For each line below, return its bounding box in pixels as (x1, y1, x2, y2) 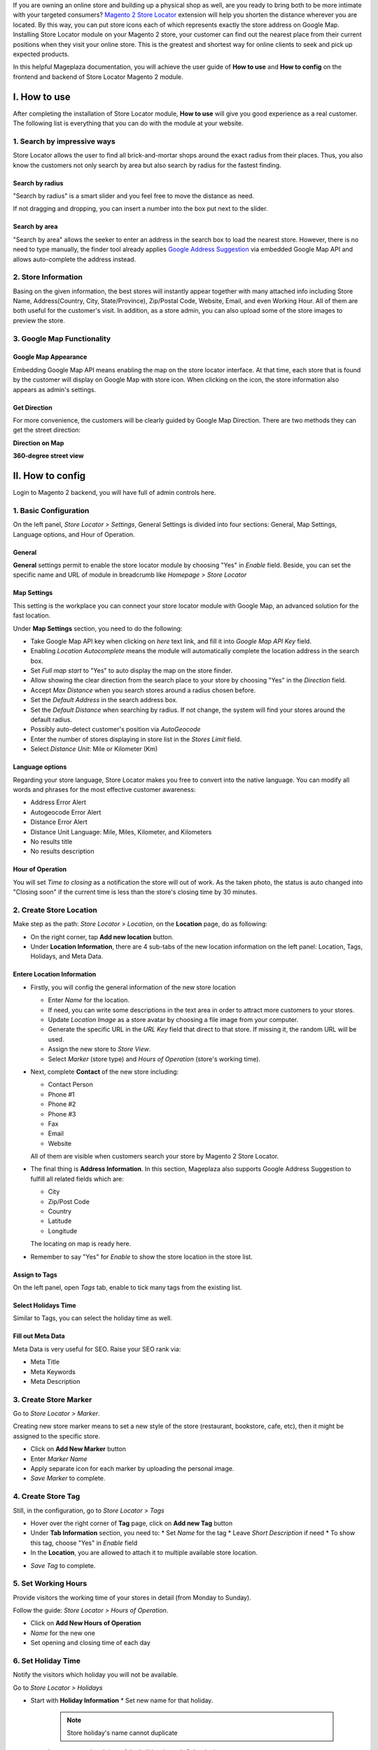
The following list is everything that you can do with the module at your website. (13, 119, 244, 127)
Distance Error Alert (30, 818, 87, 826)
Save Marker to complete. (30, 1474, 106, 1483)
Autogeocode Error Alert (30, 808, 101, 816)
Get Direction (13, 403, 52, 412)
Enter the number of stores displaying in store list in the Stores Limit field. (30, 735, 242, 743)
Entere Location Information (13, 970, 97, 979)
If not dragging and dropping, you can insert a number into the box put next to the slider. (13, 204, 268, 213)
